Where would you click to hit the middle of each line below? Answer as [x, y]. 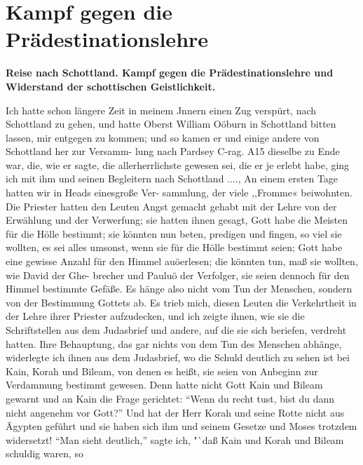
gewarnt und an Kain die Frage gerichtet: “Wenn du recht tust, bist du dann [170, 398]
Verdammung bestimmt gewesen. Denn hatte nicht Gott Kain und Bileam [164, 385]
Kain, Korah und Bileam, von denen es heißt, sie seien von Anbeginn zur [162, 371]
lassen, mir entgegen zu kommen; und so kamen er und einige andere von [163, 137]
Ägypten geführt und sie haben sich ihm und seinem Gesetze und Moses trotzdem [181, 426]
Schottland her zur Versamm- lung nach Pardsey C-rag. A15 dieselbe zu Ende [173, 151]
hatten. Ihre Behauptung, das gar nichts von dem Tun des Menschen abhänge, [174, 343]
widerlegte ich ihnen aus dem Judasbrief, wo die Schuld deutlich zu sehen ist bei [178, 357]
